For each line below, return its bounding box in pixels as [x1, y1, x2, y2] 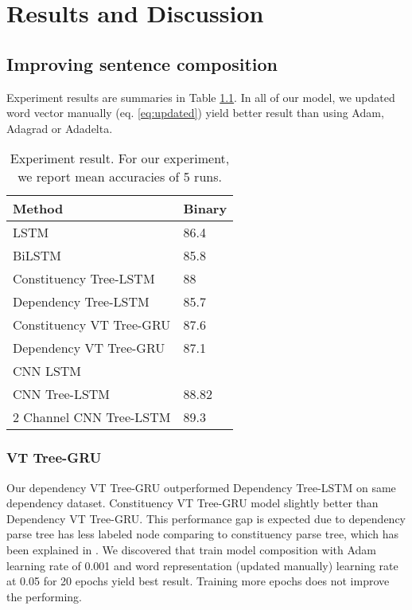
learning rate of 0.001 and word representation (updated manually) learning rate [6, 557, 398, 573]
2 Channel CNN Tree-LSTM [13, 408, 171, 427]
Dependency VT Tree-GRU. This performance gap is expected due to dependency [6, 510, 406, 526]
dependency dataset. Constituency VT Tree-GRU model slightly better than [6, 495, 379, 511]
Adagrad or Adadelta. [6, 119, 113, 136]
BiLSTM [13, 246, 61, 265]
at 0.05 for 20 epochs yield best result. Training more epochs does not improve [6, 573, 390, 589]
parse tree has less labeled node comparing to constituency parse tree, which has [6, 526, 399, 542]
